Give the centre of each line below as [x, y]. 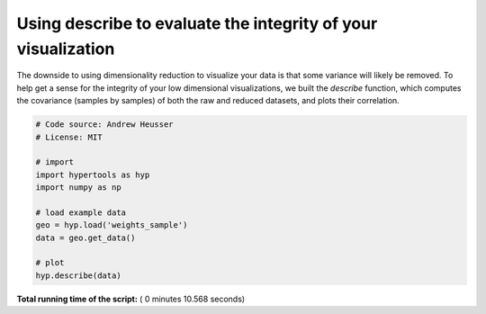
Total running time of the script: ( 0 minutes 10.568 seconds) [131, 299]
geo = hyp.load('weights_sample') [112, 225]
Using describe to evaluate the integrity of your [197, 23]
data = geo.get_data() [85, 238]
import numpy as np [78, 188]
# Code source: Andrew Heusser [105, 125]
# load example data [81, 212]
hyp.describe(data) [78, 275]
